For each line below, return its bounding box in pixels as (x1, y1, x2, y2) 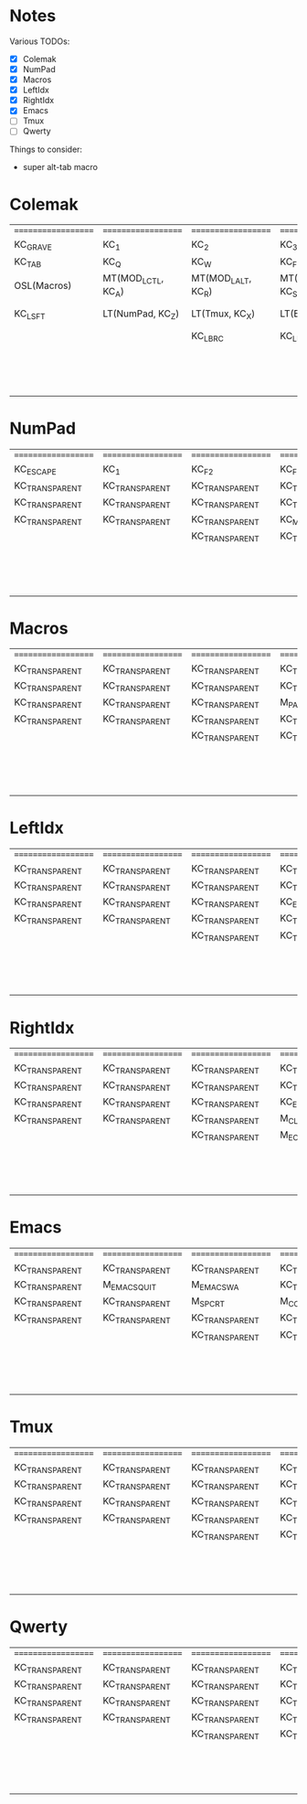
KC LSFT (14, 307, 46, 322)
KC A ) (102, 284, 125, 300)
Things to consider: (9, 144, 83, 155)
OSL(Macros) (14, 279, 72, 292)
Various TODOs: (9, 36, 70, 47)
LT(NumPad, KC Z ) (102, 307, 180, 322)
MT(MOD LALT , (191, 272, 252, 286)
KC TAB (14, 255, 42, 270)
